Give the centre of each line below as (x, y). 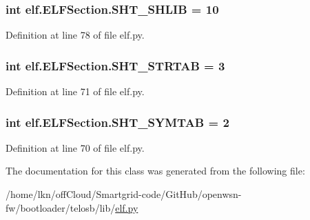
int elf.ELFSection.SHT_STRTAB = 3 (115, 65)
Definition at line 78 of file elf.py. (75, 35)
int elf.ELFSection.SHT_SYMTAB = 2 (117, 122)
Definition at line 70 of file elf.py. (75, 147)
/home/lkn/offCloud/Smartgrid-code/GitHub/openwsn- (124, 194)
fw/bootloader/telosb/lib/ (61, 207)
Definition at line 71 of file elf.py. (75, 91)
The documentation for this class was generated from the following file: (155, 171)
